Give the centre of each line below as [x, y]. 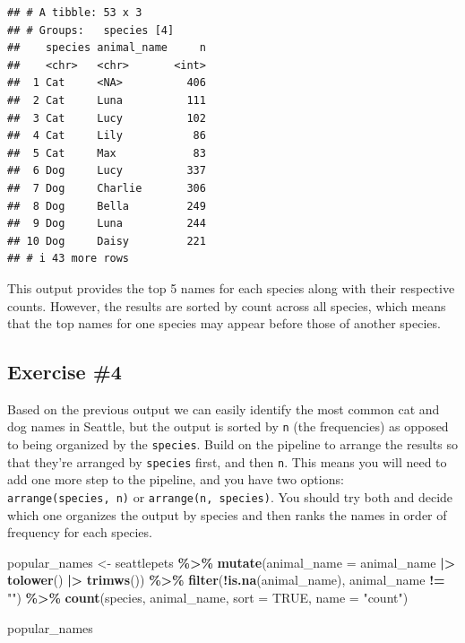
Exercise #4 [65, 372]
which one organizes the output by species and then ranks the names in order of [227, 514]
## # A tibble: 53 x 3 [75, 13]
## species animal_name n [107, 48]
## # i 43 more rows [69, 259]
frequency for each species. [80, 532]
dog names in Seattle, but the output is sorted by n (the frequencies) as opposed [228, 426]
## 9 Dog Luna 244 [107, 224]
